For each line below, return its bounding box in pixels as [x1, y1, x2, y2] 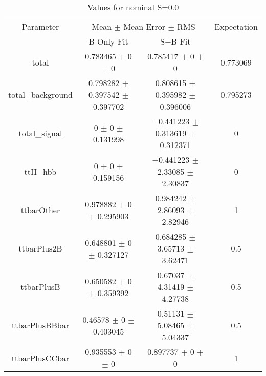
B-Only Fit [88, 35, 128, 47]
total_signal [18, 127, 62, 139]
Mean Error [123, 20, 166, 32]
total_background [8, 89, 73, 100]
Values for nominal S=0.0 [87, 1, 179, 13]
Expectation [214, 20, 258, 32]
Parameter [21, 20, 59, 32]
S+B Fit [160, 35, 191, 47]
